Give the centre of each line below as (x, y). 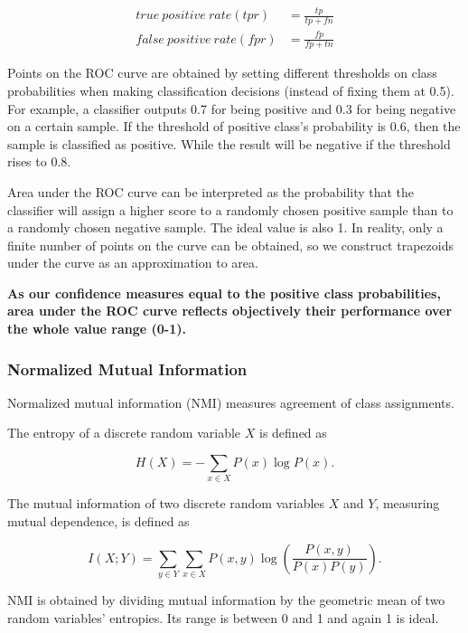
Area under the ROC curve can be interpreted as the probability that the (211, 191)
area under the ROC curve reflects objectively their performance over (230, 311)
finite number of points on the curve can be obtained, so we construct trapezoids (230, 245)
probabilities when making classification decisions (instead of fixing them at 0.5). (231, 90)
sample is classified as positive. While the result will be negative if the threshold (229, 143)
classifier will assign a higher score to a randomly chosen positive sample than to (230, 209)
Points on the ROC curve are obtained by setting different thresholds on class (222, 73)
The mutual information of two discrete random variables (166, 503)
